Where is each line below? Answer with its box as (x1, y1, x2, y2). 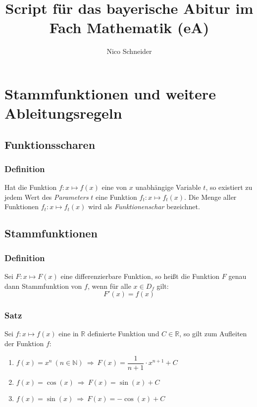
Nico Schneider (106, 46, 152, 56)
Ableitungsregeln (4, 103, 122, 123)
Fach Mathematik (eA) (49, 17, 209, 38)
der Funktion (4, 338, 44, 349)
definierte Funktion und (87, 328, 159, 339)
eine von (102, 182, 127, 192)
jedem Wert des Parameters (4, 191, 89, 202)
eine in (58, 328, 79, 339)
